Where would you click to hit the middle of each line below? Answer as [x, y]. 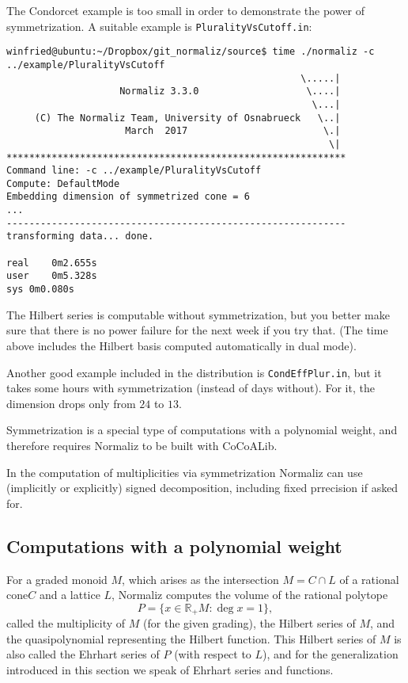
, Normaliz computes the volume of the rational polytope [250, 595]
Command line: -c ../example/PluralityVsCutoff [134, 171]
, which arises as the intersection [200, 579]
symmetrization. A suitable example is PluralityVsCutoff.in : [159, 26]
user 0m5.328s [52, 276]
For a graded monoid [57, 579]
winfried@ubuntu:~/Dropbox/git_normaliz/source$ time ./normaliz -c [191, 52]
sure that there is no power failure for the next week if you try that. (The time [197, 330]
